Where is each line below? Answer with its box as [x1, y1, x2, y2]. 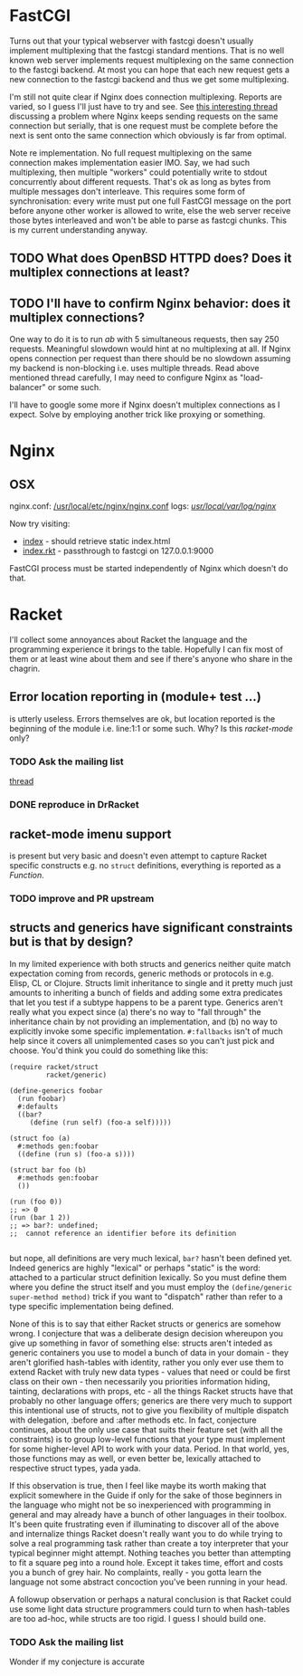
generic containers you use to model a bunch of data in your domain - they [9, 1346, 289, 1358]
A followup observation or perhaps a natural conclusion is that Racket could [9, 1594, 292, 1604]
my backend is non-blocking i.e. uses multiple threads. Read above [9, 363, 260, 374]
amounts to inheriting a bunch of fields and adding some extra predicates [9, 987, 283, 998]
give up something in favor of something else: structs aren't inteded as [9, 1337, 273, 1348]
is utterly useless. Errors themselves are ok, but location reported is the [9, 713, 276, 724]
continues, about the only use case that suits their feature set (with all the [9, 1423, 283, 1435]
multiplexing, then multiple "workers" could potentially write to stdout [9, 167, 268, 177]
